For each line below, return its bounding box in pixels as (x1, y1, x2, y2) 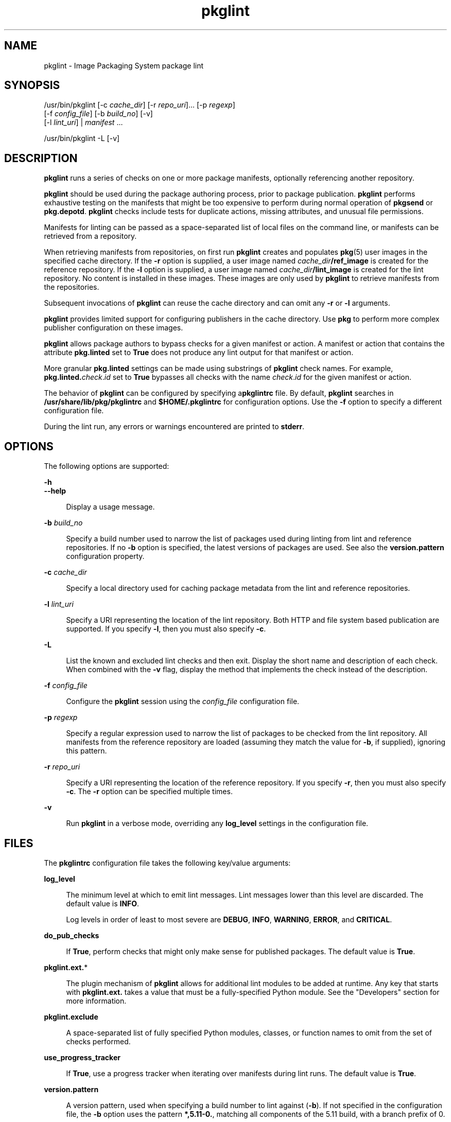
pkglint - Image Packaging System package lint (44, 61, 204, 70)
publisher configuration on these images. (44, 323, 183, 332)
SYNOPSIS (4, 79, 60, 92)
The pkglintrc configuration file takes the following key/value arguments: (44, 858, 291, 867)
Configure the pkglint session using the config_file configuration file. (66, 697, 300, 706)
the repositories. (44, 283, 99, 292)
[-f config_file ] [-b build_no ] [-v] (44, 109, 153, 118)
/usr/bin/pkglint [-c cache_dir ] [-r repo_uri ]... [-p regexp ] (44, 100, 235, 110)
